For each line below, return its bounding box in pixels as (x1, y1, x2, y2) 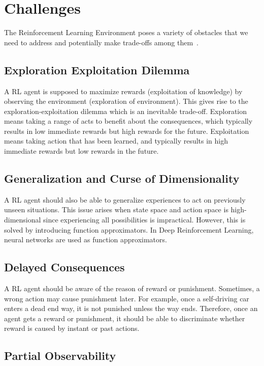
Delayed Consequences (4, 259, 125, 275)
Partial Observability (4, 348, 116, 363)
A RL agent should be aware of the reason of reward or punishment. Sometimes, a (4, 283, 260, 294)
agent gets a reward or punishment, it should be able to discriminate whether (4, 313, 245, 323)
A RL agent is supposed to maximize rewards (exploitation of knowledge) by (4, 86, 243, 96)
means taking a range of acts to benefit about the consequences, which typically (4, 116, 253, 126)
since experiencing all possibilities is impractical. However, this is (43, 214, 246, 225)
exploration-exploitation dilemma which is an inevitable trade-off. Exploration (4, 105, 247, 116)
